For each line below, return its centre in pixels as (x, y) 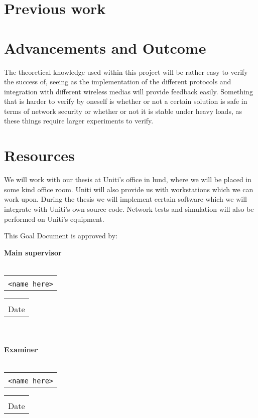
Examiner (21, 350)
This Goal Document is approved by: (61, 236)
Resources (39, 155)
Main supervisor (33, 252)
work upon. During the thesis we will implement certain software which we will (125, 199)
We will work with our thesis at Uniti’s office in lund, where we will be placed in (128, 179)
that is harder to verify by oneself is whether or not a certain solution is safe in (126, 101)
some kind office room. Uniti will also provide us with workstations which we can (129, 189)
